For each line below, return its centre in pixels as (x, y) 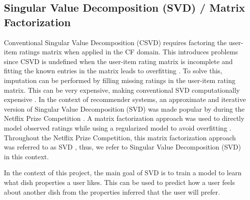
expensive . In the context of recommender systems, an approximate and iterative (125, 99)
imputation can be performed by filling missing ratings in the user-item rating (120, 80)
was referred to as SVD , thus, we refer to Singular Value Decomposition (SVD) (123, 147)
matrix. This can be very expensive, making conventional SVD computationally (122, 90)
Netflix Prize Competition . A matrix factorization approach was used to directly (124, 118)
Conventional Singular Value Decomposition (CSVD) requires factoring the (115, 42)
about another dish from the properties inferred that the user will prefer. (112, 192)
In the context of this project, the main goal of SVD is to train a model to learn (123, 173)
